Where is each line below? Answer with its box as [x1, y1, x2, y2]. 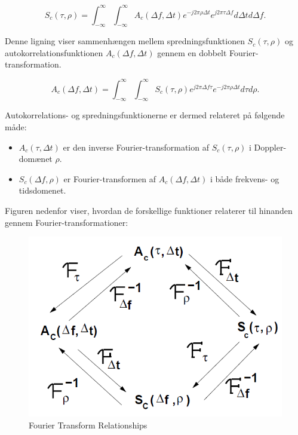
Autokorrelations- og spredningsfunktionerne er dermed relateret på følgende [5, 109, 285, 121]
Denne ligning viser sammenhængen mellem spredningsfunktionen [5, 35, 245, 47]
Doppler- [254, 140, 287, 153]
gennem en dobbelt [157, 46, 227, 59]
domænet [19, 152, 53, 165]
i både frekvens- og [210, 172, 279, 185]
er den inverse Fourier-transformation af [63, 140, 209, 153]
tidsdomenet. [19, 184, 66, 197]
